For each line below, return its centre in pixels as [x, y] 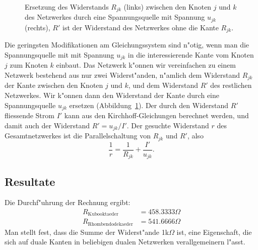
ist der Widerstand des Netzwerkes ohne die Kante [140, 27]
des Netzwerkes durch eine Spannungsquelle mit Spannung [115, 17]
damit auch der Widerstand [47, 125]
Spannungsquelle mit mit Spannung [59, 54]
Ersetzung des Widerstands [67, 7]
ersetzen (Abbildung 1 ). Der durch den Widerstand [149, 105]
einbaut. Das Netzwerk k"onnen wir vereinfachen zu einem [146, 65]
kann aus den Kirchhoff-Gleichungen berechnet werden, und [156, 115]
